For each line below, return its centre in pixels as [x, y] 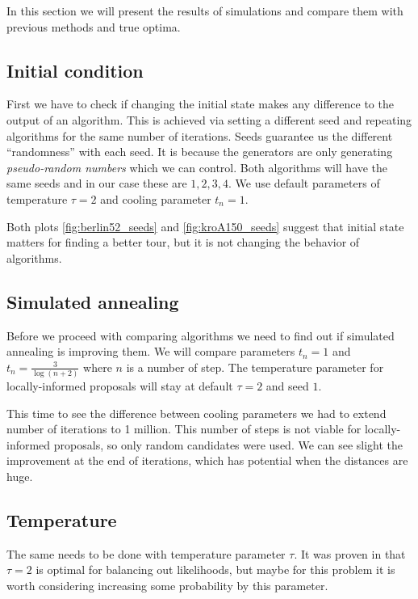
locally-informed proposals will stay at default [120, 386]
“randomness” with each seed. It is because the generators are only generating [200, 152]
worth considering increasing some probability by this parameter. [167, 585]
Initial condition [75, 70]
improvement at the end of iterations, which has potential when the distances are [207, 460]
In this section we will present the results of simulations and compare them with [205, 11]
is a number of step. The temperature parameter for [255, 367]
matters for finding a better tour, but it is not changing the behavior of [183, 242]
